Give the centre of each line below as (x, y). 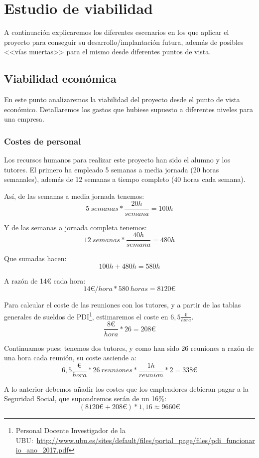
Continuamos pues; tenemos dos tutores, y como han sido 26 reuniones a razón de (129, 348)
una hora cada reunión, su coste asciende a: (70, 358)
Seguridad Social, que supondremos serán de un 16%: (85, 398)
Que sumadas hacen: (35, 258)
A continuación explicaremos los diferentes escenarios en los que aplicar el (117, 32)
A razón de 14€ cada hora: (45, 280)
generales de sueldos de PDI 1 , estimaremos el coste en (86, 315)
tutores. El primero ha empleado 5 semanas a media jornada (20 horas (112, 169)
